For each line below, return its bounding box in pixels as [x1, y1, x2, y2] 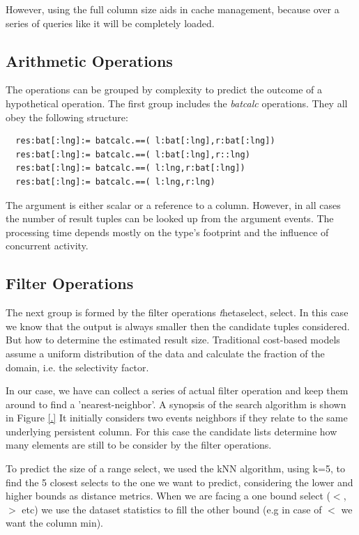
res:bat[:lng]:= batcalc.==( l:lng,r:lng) [15, 176, 215, 187]
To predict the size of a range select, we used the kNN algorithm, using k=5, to [6, 461, 345, 476]
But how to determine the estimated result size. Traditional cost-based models [6, 332, 340, 347]
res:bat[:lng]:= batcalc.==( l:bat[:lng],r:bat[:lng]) [15, 136, 275, 146]
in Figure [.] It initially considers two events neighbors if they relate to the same [6, 410, 348, 425]
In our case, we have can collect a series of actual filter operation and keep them [6, 383, 349, 398]
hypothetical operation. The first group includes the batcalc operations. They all [6, 95, 348, 110]
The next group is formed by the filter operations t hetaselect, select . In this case [6, 305, 349, 320]
